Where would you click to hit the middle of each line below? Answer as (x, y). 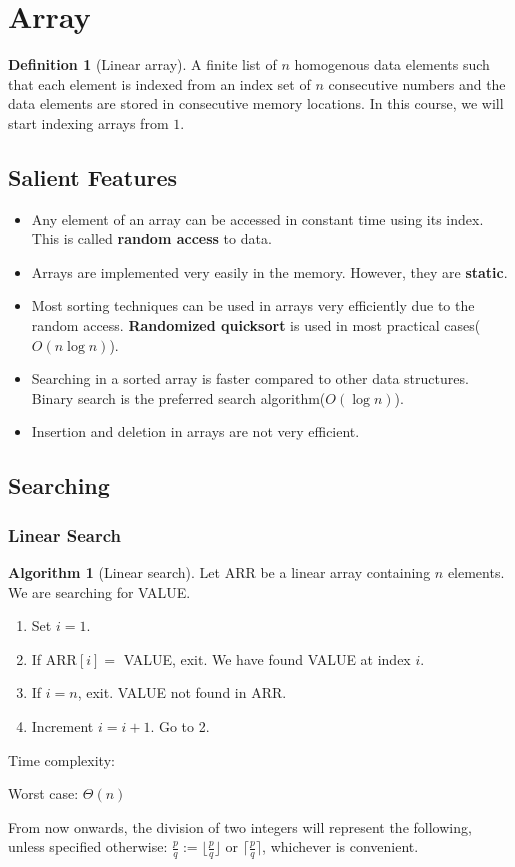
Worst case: (43, 793)
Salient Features (93, 176)
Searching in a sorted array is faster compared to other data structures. (250, 378)
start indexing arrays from (88, 122)
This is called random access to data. (151, 238)
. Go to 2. (180, 726)
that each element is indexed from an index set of (159, 83)
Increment (62, 726)
